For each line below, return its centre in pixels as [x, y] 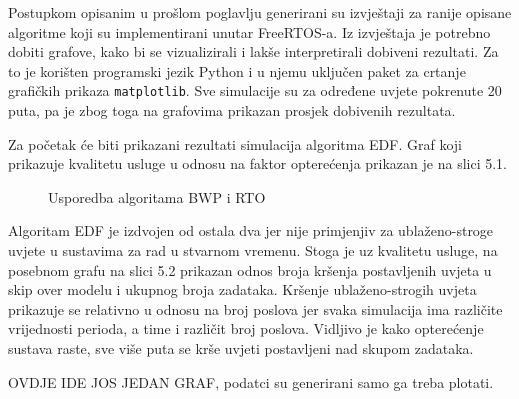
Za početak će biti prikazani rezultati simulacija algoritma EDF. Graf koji [235, 143]
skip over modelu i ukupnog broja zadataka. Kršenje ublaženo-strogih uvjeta [242, 289]
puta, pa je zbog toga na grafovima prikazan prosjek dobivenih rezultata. [232, 110]
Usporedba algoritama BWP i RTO [157, 196]
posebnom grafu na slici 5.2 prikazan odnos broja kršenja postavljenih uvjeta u [250, 269]
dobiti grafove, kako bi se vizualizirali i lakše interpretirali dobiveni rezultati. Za [253, 51]
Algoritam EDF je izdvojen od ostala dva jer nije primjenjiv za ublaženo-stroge [251, 230]
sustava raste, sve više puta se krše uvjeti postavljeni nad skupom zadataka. [241, 347]
